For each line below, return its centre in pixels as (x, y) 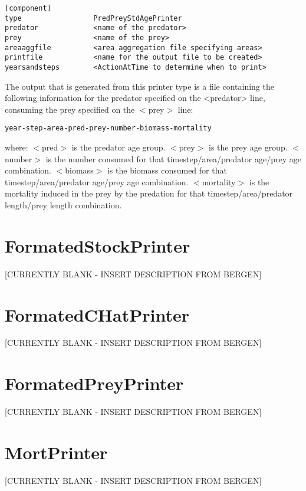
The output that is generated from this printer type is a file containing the (139, 86)
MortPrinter (56, 452)
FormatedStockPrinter (98, 245)
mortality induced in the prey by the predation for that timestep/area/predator (149, 193)
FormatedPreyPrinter (94, 383)
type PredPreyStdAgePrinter (93, 18)
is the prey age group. (248, 147)
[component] (28, 8)
